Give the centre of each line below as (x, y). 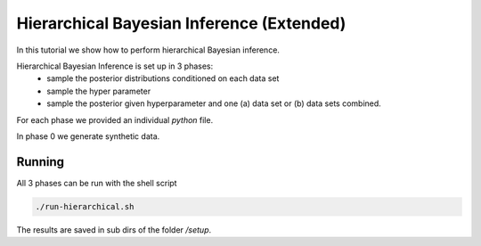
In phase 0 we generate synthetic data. (88, 136)
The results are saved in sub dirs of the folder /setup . (114, 230)
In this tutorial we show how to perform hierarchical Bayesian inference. (148, 50)
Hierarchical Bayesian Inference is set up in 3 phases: (115, 66)
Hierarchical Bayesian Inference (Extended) (181, 23)
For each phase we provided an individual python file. (115, 119)
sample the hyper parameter (99, 91)
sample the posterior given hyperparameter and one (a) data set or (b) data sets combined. (214, 103)
